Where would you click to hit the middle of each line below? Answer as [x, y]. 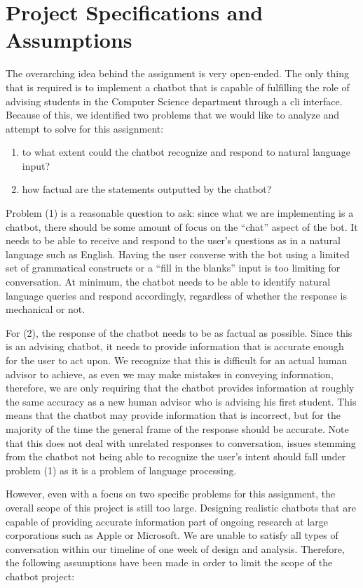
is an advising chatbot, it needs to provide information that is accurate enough [175, 346]
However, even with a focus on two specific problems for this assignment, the [171, 494]
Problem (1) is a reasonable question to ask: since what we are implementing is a [180, 213]
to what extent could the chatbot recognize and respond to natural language [186, 152]
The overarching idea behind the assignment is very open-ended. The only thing [177, 73]
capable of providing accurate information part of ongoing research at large [167, 521]
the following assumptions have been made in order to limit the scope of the [169, 562]
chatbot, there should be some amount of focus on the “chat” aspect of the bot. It [182, 226]
